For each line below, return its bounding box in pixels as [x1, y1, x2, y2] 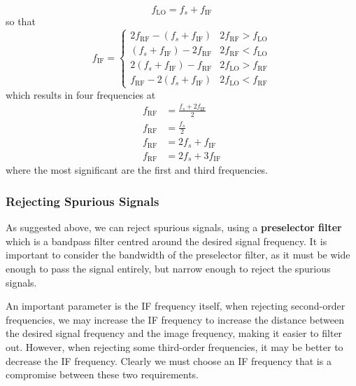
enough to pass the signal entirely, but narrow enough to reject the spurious [6, 261, 331, 275]
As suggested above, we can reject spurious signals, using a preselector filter [6, 220, 342, 235]
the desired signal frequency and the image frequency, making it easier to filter [6, 326, 343, 340]
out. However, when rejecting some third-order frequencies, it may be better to [6, 339, 343, 354]
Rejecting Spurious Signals [6, 192, 159, 209]
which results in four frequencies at [6, 87, 156, 102]
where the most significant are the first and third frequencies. [6, 163, 269, 177]
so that [6, 14, 36, 29]
